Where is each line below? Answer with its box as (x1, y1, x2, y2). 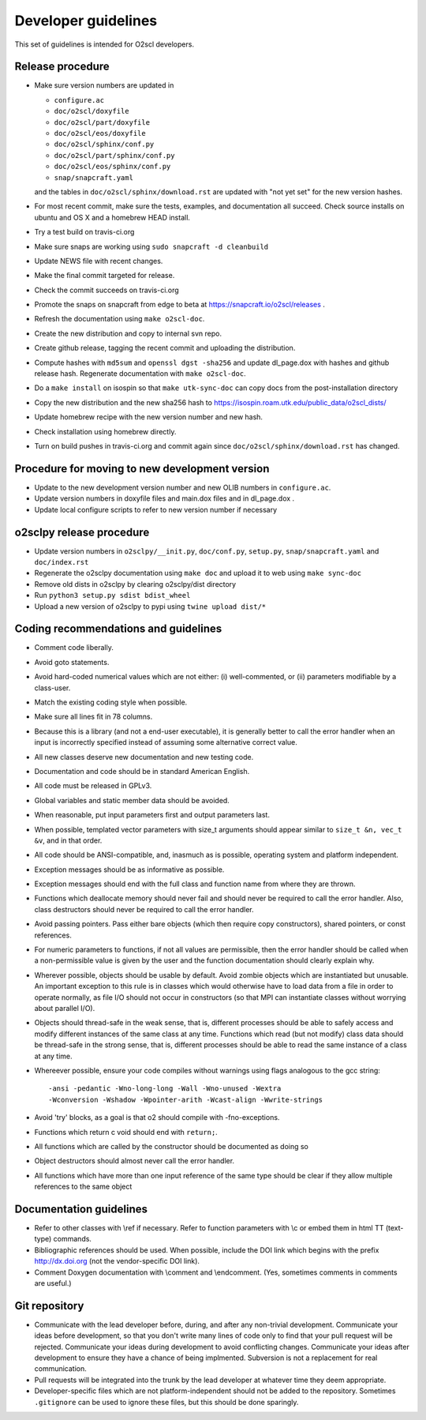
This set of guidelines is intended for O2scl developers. (14, 39, 195, 49)
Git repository (14, 1299, 84, 1313)
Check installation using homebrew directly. (34, 426, 177, 436)
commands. (53, 1234, 92, 1244)
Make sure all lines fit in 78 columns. (34, 712, 153, 722)
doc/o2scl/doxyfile (54, 107, 129, 116)
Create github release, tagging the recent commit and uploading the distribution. (34, 344, 296, 353)
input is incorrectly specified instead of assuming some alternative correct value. (34, 738, 297, 747)
